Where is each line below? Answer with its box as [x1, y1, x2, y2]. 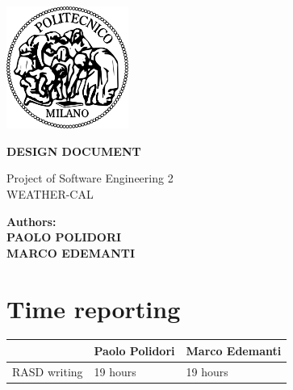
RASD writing [12, 363, 83, 380]
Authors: [6, 212, 57, 229]
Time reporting [6, 291, 181, 325]
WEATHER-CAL [6, 185, 94, 202]
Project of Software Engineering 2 [6, 170, 174, 187]
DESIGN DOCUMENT [6, 142, 141, 159]
